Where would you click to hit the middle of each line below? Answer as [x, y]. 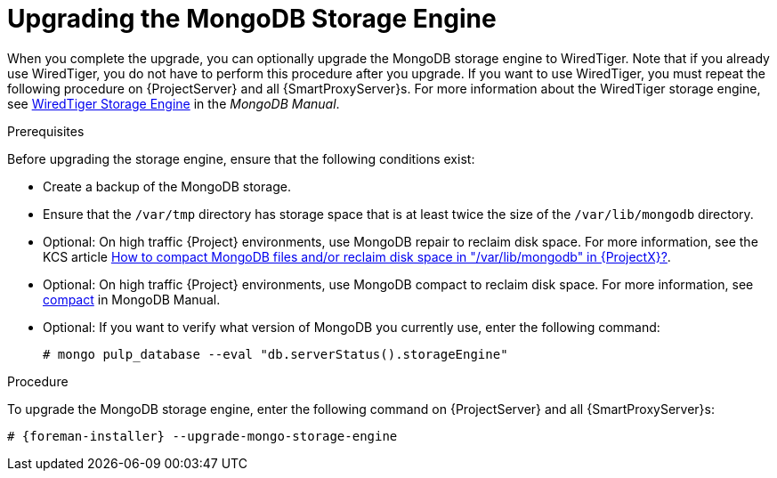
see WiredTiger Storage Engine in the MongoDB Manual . [174, 103]
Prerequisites [46, 131]
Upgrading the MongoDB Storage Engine [252, 19]
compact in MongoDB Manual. [132, 299]
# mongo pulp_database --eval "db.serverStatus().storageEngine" [275, 354]
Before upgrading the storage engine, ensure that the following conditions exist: [241, 158]
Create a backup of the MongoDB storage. [167, 186]
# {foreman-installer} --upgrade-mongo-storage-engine [202, 436]
